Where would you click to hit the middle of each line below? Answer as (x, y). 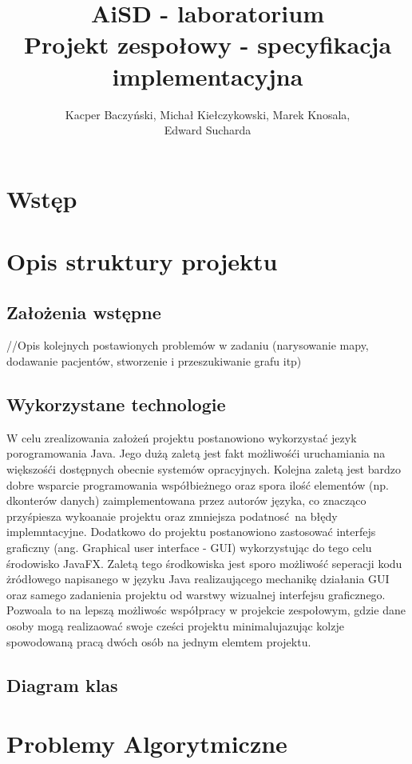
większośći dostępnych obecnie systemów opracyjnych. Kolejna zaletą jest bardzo (204, 469)
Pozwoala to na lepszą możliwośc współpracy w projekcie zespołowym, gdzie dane (206, 610)
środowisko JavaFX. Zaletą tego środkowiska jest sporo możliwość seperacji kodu (204, 563)
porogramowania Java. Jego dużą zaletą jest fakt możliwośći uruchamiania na (196, 453)
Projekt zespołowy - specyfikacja (208, 44)
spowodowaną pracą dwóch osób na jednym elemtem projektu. (159, 641)
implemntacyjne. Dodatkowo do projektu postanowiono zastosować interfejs (191, 532)
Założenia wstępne (84, 312)
